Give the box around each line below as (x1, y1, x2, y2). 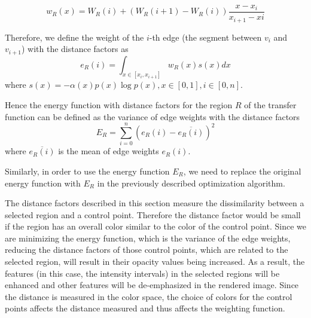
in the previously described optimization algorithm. (97, 176, 285, 189)
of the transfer (244, 99, 297, 111)
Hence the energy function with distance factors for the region (5, 99, 233, 111)
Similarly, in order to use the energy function (5, 164, 170, 177)
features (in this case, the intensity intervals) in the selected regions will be (5, 267, 280, 279)
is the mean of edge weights (58, 145, 159, 157)
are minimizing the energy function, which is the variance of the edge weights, (5, 231, 291, 244)
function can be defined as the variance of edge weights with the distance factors (5, 110, 300, 123)
